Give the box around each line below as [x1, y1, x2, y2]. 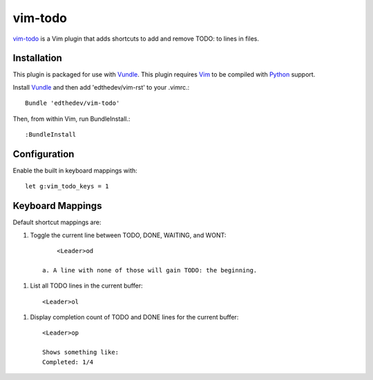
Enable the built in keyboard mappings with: [12, 166, 137, 174]
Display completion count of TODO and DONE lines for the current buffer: [30, 312, 239, 321]
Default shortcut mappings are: [12, 218, 102, 227]
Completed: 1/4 [42, 358, 94, 366]
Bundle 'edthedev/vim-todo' [25, 99, 120, 107]
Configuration [12, 148, 75, 160]
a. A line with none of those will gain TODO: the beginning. [42, 266, 258, 274]
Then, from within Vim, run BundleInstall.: [12, 114, 131, 123]
